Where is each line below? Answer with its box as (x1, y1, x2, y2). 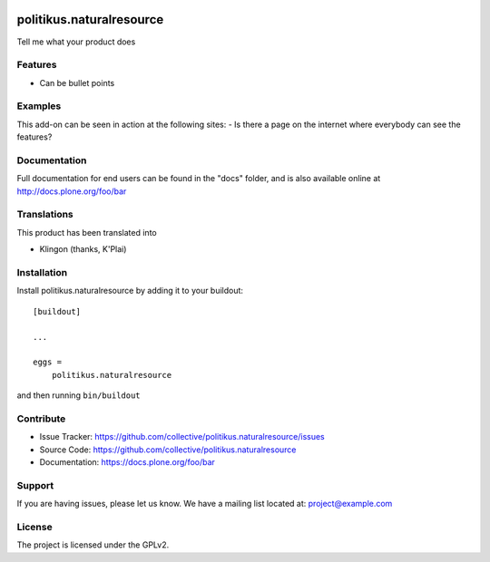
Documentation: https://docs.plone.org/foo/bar (39, 457, 215, 468)
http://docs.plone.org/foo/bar (16, 186, 127, 197)
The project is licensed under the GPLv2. (16, 539, 170, 550)
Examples (16, 100, 62, 112)
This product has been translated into (16, 227, 158, 237)
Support (16, 479, 54, 491)
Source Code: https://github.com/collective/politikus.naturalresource (39, 444, 297, 455)
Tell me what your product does (16, 36, 136, 47)
